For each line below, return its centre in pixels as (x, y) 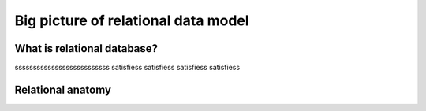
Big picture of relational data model (132, 20)
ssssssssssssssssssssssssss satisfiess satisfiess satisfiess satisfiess (127, 68)
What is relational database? (86, 48)
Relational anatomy (63, 89)
